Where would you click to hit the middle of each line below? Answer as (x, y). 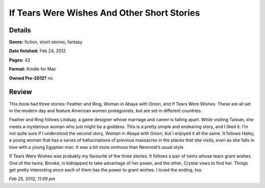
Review (21, 92)
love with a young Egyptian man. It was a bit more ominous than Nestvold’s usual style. (97, 147)
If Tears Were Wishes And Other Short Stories (105, 13)
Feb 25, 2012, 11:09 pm (32, 179)
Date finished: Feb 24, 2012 (38, 51)
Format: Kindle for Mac (33, 69)
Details (20, 30)
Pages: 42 (20, 60)
